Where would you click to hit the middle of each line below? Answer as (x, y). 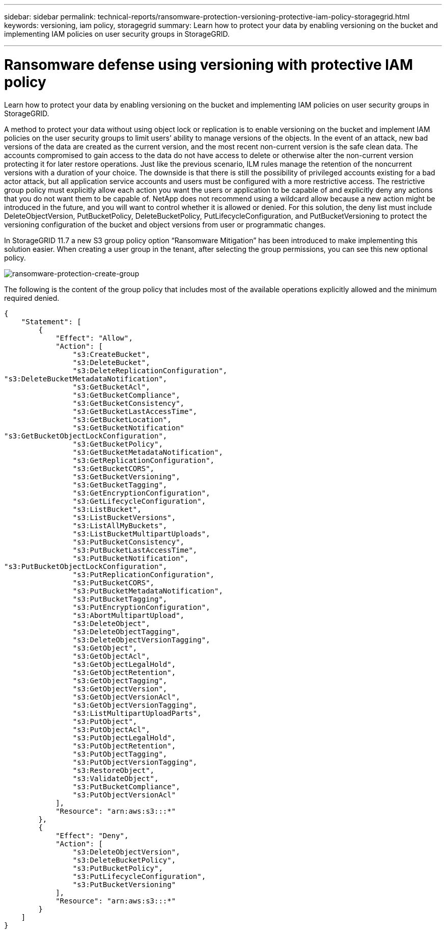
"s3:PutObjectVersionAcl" (124, 795)
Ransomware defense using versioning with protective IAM (209, 64)
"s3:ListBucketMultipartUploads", (141, 534)
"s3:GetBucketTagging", (120, 485)
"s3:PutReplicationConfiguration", (144, 574)
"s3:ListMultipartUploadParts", (137, 713)
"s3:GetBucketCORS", (114, 468)
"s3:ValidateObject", (116, 778)
